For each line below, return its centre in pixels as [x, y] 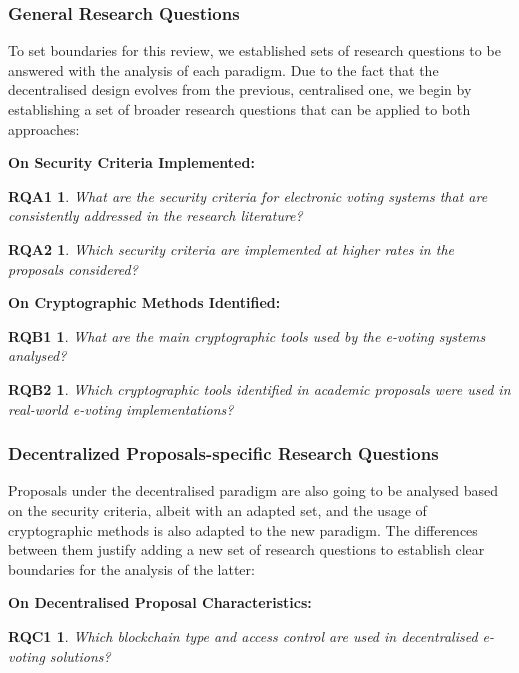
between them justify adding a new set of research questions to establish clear [246, 549]
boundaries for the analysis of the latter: [131, 568]
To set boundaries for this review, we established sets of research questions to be [254, 50]
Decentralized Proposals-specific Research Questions [223, 453]
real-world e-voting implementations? [121, 408]
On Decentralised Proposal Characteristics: [160, 602]
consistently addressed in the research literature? [155, 215]
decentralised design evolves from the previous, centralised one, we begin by [240, 89]
